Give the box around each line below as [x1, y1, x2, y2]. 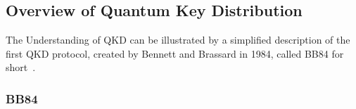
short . [6, 60, 36, 75]
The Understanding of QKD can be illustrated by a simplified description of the [6, 32, 350, 47]
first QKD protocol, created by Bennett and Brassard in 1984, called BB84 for [6, 46, 344, 60]
